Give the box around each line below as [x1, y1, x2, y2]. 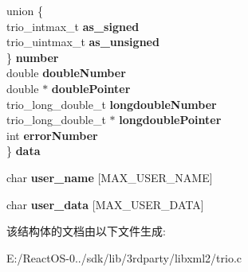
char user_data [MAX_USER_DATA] [6, 196, 204, 212]
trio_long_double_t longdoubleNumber [6, 95, 217, 112]
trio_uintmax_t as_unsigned [6, 33, 159, 50]
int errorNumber [6, 126, 98, 143]
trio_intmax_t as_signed [6, 17, 140, 34]
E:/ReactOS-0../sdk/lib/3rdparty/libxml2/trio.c [6, 249, 242, 266]
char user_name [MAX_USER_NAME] [6, 169, 213, 185]
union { [6, 2, 43, 18]
